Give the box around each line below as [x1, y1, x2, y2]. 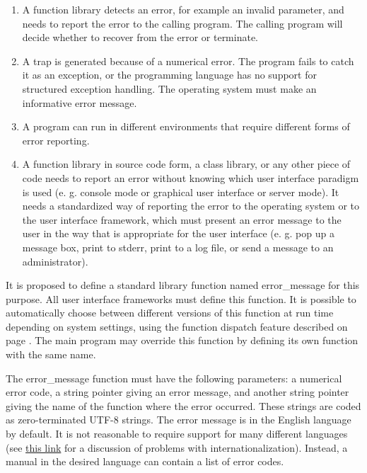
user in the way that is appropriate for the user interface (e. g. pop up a [22, 226, 334, 241]
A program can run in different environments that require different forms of [22, 119, 350, 134]
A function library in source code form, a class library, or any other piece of [22, 156, 351, 171]
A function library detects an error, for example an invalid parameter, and [22, 2, 344, 16]
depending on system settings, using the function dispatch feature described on [6, 319, 348, 334]
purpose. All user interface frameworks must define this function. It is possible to [6, 291, 356, 306]
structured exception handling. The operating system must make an [22, 81, 317, 96]
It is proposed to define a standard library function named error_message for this [6, 278, 360, 292]
